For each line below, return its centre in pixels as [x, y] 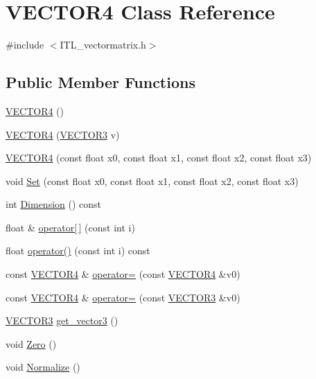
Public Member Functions [100, 82]
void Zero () [31, 343]
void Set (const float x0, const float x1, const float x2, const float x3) [152, 180]
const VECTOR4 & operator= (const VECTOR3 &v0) [123, 297]
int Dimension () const [54, 204]
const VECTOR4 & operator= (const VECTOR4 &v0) [123, 274]
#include [25, 45]
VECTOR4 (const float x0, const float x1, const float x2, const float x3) [159, 158]
